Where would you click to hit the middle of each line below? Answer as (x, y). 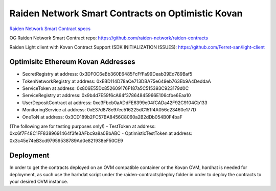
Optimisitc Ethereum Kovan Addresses (72, 62)
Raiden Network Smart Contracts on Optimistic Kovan (126, 13)
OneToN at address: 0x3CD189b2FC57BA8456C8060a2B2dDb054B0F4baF (102, 117)
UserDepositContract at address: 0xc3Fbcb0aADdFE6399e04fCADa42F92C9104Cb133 (115, 103)
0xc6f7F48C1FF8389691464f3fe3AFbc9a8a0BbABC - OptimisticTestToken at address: (101, 133)
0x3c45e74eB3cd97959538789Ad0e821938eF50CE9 (66, 140)
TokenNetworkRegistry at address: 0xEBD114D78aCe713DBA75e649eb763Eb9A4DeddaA (117, 81)
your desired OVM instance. (39, 182)
